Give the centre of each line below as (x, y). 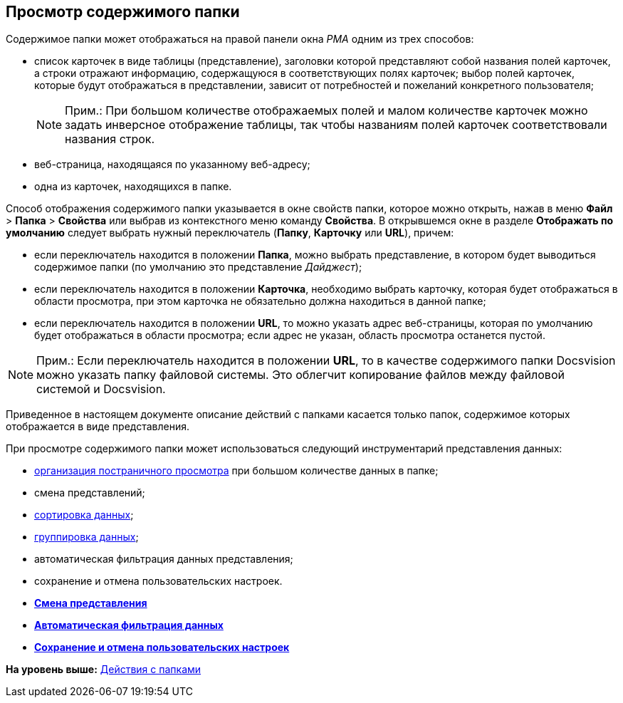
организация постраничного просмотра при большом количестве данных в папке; (236, 471)
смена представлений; (90, 493)
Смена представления (91, 603)
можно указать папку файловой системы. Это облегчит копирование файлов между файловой (300, 375)
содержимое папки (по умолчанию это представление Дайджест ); (198, 267)
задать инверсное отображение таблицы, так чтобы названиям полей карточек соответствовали (336, 125)
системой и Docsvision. (101, 389)
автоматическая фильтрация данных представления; (164, 559)
